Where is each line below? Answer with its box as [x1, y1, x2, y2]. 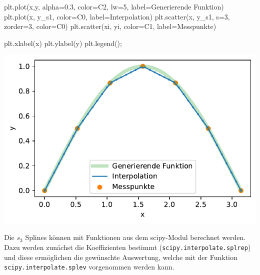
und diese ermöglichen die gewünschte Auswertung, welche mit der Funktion [4, 251, 237, 262]
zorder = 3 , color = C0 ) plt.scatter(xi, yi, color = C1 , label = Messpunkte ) [4, 21, 216, 31]
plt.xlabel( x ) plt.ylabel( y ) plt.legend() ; [4, 37, 122, 48]
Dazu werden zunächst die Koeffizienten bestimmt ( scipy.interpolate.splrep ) [4, 242, 251, 252]
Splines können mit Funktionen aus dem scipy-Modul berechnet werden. [25, 232, 246, 242]
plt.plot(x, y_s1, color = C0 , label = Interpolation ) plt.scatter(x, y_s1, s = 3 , [4, 11, 230, 21]
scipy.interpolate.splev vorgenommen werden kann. [4, 261, 174, 272]
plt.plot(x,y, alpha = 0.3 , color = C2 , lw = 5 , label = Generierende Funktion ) [4, 1, 224, 11]
